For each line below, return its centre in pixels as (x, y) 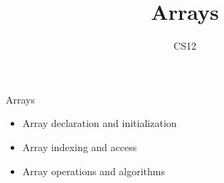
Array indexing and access (80, 146)
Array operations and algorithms (94, 171)
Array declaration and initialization (100, 123)
